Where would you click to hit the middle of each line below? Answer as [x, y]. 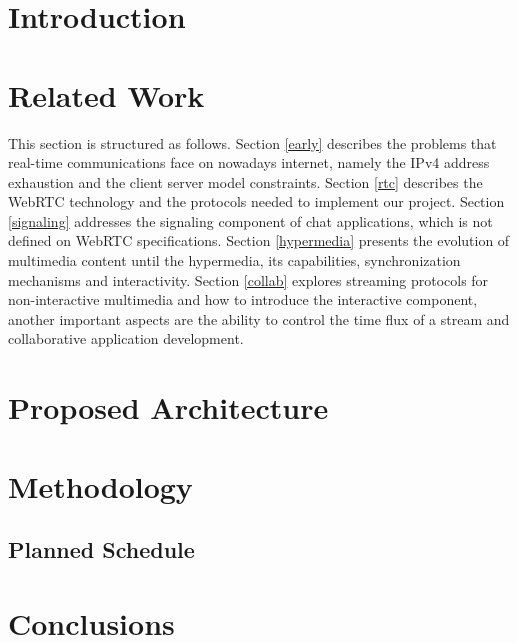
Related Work [106, 94]
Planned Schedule [101, 549]
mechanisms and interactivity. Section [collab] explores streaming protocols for [248, 279]
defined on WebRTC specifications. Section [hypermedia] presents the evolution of [259, 240]
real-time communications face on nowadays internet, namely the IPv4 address [249, 162]
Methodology [100, 485]
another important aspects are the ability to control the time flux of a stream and [259, 318]
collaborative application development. [126, 338]
